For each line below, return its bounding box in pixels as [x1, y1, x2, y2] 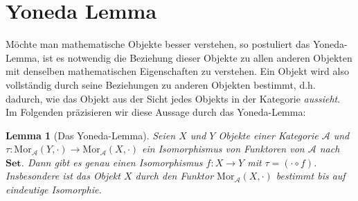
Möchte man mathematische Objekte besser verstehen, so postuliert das [6, 37, 310, 51]
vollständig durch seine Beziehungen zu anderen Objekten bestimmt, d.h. [6, 77, 316, 91]
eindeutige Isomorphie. [6, 182, 102, 197]
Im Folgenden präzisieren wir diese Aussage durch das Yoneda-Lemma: [6, 105, 306, 119]
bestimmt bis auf [276, 168, 346, 183]
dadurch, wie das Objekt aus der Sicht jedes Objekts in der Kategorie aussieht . [6, 91, 341, 105]
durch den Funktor [135, 168, 214, 183]
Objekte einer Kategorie [218, 128, 319, 142]
